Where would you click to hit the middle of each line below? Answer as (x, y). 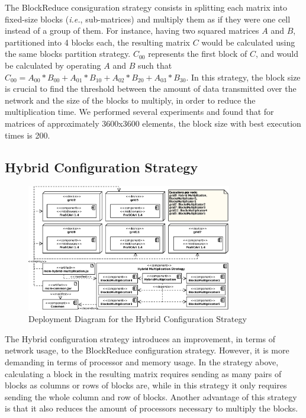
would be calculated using (248, 42)
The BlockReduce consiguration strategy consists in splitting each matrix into (146, 7)
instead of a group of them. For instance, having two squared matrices (132, 30)
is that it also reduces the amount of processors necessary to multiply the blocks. (152, 408)
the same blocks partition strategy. (68, 54)
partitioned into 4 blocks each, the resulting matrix (97, 42)
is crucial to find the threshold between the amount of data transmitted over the (151, 89)
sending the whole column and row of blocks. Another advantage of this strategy (151, 396)
